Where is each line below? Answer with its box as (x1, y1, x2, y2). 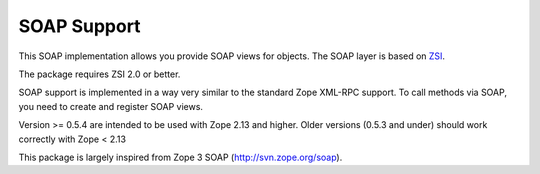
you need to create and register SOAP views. (18, 100, 204, 112)
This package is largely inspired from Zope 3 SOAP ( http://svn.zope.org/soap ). (18, 151, 343, 163)
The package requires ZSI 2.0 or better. (18, 68, 181, 80)
